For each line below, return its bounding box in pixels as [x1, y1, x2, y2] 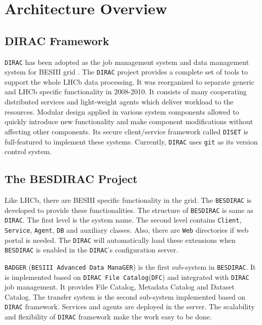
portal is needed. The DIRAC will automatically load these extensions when [5, 234, 236, 245]
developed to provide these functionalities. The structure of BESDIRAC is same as [5, 204, 253, 215]
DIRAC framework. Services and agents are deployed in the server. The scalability [5, 301, 255, 312]
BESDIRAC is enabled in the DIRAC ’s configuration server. [5, 244, 178, 255]
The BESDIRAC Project [5, 171, 138, 187]
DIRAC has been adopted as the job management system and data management [5, 56, 249, 67]
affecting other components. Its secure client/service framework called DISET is [5, 126, 248, 136]
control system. [5, 146, 52, 157]
